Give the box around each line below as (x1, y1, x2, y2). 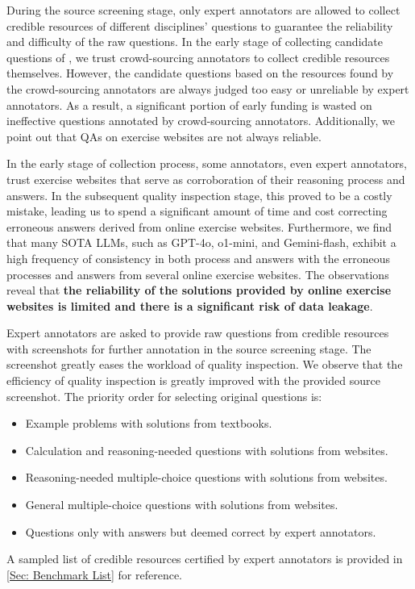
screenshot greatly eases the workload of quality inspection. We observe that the (6, 356, 403, 373)
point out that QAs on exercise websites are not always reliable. (6, 127, 322, 144)
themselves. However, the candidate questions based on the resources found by (6, 65, 394, 81)
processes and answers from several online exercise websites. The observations (6, 265, 389, 282)
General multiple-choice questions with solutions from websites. (25, 496, 338, 513)
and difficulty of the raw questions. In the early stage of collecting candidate (6, 33, 383, 50)
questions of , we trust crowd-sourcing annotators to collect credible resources (6, 48, 390, 65)
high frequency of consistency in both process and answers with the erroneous (6, 249, 390, 266)
